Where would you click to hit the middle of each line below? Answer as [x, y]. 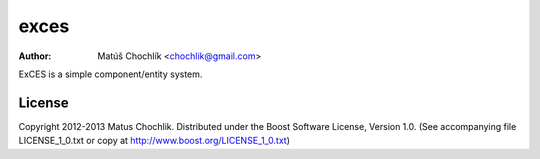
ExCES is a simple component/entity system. [110, 74]
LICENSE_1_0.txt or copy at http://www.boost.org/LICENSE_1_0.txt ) [154, 141]
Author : [35, 56]
